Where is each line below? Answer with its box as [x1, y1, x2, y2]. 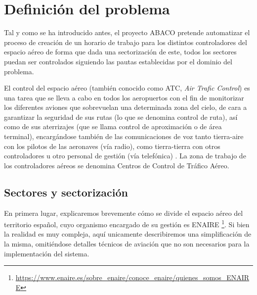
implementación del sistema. [4, 248, 89, 258]
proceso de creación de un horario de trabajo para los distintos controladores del [4, 37, 247, 47]
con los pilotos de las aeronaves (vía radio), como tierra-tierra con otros [4, 141, 220, 151]
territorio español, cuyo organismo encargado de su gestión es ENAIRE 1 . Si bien [4, 218, 250, 229]
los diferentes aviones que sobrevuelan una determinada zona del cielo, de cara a [4, 102, 247, 112]
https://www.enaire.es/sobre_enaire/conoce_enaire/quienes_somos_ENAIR [15, 272, 250, 283]
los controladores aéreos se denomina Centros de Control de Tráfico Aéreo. [4, 160, 229, 170]
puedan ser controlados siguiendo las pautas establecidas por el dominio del [4, 56, 232, 66]
